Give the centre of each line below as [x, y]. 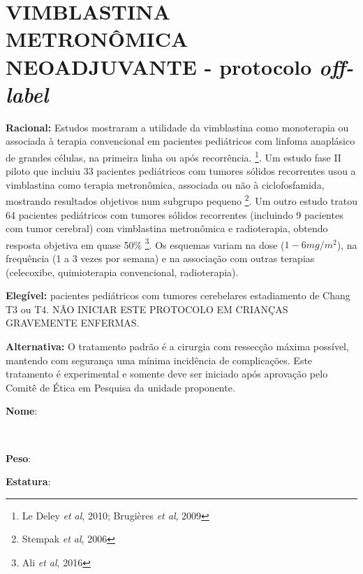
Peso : [18, 458]
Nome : [22, 411]
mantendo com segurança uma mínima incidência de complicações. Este [159, 360]
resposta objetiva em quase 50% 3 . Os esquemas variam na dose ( [145, 243]
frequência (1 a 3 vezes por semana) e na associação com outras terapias [160, 258]
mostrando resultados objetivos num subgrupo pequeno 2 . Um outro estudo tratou [181, 200]
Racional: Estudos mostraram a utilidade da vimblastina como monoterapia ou [177, 127]
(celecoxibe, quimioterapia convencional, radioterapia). [122, 272]
